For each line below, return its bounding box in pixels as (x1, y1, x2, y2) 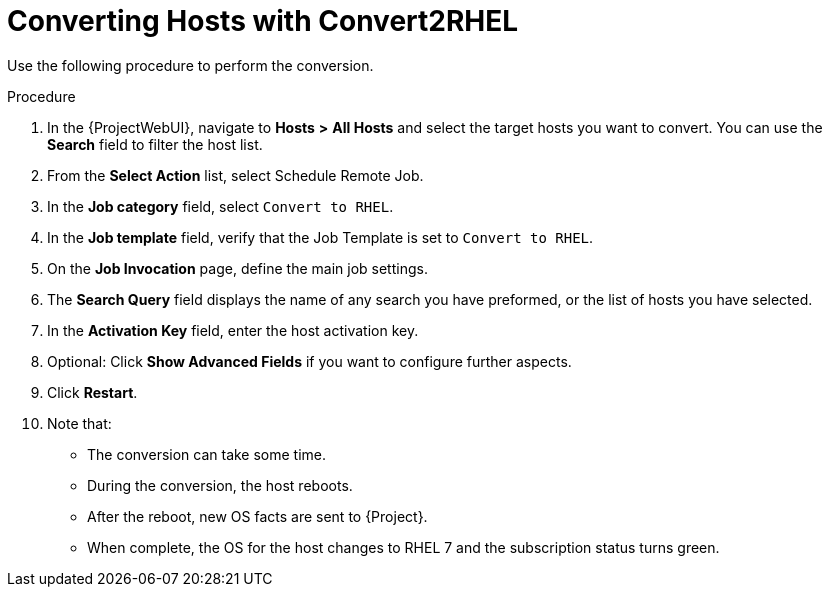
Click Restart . (47, 383, 138, 401)
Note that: (47, 414, 112, 432)
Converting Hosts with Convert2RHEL (7, 4, 519, 38)
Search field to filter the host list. (47, 135, 263, 153)
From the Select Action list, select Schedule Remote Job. (47, 166, 424, 184)
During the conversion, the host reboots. (87, 476, 353, 494)
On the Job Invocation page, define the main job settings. (47, 259, 428, 277)
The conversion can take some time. (87, 445, 327, 463)
